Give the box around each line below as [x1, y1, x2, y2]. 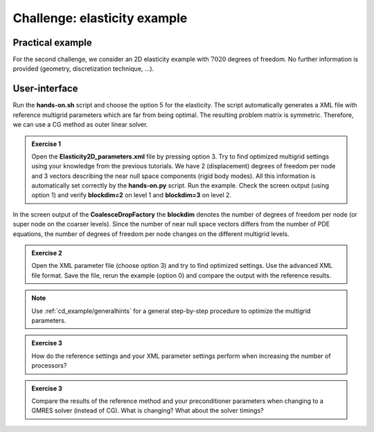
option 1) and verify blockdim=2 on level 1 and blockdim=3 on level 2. [31, 191, 232, 199]
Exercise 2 [31, 249, 62, 258]
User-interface [12, 83, 78, 95]
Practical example [12, 37, 93, 48]
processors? [31, 361, 67, 370]
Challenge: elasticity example [12, 10, 188, 26]
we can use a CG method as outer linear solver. [12, 120, 148, 129]
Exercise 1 [31, 139, 62, 148]
